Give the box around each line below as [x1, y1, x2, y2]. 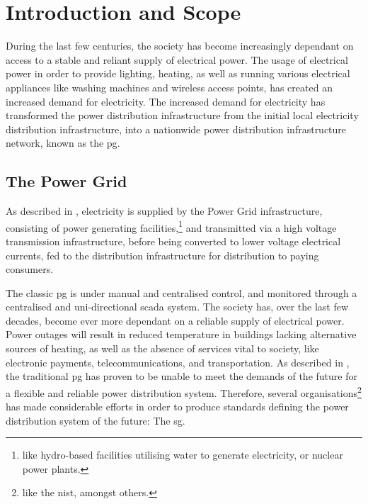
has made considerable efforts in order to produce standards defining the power [6, 399, 349, 414]
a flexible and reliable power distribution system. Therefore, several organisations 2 [6, 383, 362, 400]
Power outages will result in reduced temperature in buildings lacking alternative [6, 327, 357, 342]
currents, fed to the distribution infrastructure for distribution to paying [6, 247, 319, 262]
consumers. [6, 262, 54, 276]
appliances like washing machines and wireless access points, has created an [6, 79, 333, 94]
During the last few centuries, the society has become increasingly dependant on [6, 38, 354, 53]
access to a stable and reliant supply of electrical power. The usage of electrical [6, 52, 348, 67]
